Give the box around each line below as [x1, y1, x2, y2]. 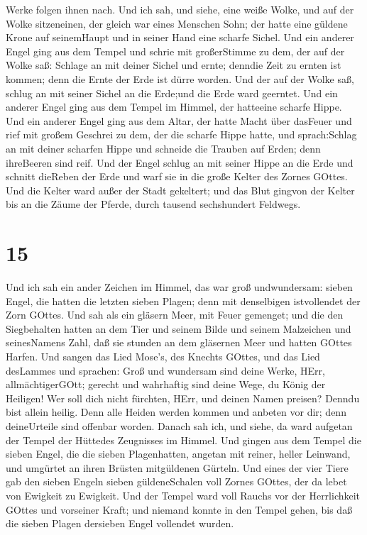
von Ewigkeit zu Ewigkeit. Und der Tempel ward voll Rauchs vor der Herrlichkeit [6, 487, 361, 502]
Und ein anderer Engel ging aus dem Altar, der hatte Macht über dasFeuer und [6, 113, 352, 128]
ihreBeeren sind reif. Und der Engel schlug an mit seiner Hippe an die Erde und [6, 155, 354, 170]
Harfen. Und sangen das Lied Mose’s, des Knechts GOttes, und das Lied [6, 349, 320, 363]
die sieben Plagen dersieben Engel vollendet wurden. [6, 516, 234, 531]
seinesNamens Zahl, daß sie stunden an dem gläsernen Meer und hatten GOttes [6, 335, 352, 350]
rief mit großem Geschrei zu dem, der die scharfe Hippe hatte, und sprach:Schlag [6, 127, 357, 142]
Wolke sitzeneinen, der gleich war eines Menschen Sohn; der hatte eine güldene [6, 16, 348, 31]
